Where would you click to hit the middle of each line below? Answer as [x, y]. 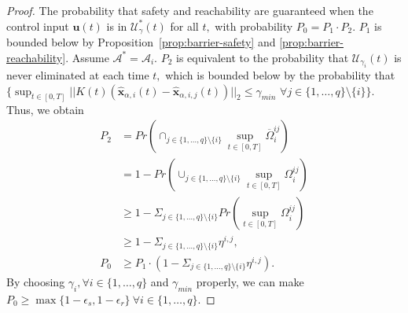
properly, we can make [250, 281]
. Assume [87, 57]
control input [38, 26]
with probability [254, 26]
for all [184, 26]
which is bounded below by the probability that [280, 75]
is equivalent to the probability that [262, 57]
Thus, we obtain [45, 109]
